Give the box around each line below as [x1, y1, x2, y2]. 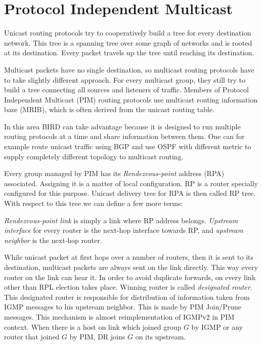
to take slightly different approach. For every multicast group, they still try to [4, 74, 246, 85]
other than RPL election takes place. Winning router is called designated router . [4, 282, 252, 292]
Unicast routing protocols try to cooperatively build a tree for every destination [4, 27, 251, 38]
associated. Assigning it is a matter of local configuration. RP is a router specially [4, 178, 258, 188]
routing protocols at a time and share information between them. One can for [4, 131, 245, 142]
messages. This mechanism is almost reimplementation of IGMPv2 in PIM [4, 311, 235, 322]
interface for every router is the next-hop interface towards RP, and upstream [4, 225, 243, 235]
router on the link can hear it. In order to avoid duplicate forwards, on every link [4, 271, 256, 282]
